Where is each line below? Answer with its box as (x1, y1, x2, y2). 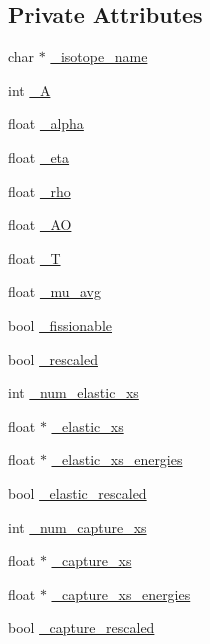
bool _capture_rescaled (8, 617, 155, 638)
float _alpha (8, 113, 84, 134)
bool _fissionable (8, 314, 113, 335)
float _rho (8, 180, 71, 201)
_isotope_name (50, 46, 148, 67)
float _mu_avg (8, 281, 101, 302)
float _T (8, 247, 61, 268)
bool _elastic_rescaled (8, 482, 147, 503)
